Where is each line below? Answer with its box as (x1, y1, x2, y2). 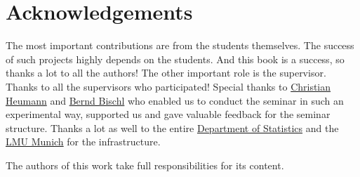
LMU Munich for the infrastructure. (6, 134, 161, 149)
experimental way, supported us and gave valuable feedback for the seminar (6, 107, 331, 122)
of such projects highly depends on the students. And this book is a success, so (6, 51, 345, 66)
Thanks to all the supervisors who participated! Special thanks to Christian (6, 79, 331, 93)
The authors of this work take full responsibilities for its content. (6, 157, 284, 172)
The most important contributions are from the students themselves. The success (6, 38, 354, 53)
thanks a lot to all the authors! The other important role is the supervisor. (6, 65, 326, 80)
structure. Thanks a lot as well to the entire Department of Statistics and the (6, 120, 339, 135)
